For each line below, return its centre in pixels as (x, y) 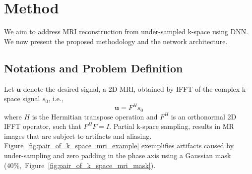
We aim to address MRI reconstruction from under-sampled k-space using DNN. (126, 31)
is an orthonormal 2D (204, 116)
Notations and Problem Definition (94, 68)
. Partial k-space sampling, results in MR (172, 126)
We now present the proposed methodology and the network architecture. (116, 41)
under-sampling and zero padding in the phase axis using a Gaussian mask (118, 155)
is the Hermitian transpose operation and (95, 116)
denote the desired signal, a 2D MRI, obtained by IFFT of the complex (131, 88)
